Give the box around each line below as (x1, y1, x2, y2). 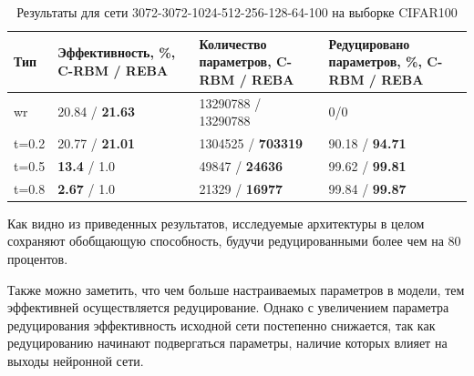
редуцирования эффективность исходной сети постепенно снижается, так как (7, 315, 436, 334)
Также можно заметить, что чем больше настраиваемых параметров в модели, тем (7, 279, 465, 299)
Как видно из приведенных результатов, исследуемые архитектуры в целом (7, 213, 425, 232)
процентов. (7, 249, 68, 269)
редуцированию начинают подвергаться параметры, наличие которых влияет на (7, 333, 448, 352)
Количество (199, 34, 267, 53)
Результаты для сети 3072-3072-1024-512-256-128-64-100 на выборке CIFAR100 (16, 3, 458, 21)
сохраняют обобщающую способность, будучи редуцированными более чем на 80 (7, 231, 461, 250)
